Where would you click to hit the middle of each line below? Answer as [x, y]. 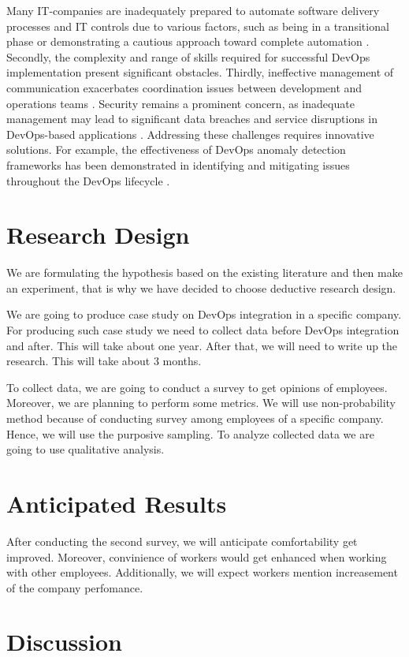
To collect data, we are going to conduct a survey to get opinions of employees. [197, 387]
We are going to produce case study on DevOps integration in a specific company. [204, 314]
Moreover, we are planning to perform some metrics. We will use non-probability [201, 403]
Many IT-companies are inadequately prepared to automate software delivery [193, 10]
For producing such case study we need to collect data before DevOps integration [203, 330]
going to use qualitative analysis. [86, 449]
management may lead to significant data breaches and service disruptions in [192, 119]
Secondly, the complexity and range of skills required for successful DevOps [188, 56]
